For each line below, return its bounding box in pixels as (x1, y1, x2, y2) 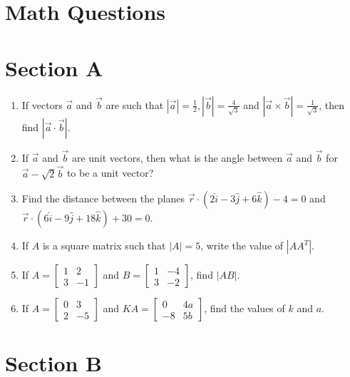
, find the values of (204, 301, 285, 316)
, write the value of (200, 238, 284, 253)
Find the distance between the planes (21, 191, 185, 206)
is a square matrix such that (42, 238, 166, 253)
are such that (105, 97, 164, 112)
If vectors (21, 97, 63, 112)
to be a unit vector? (66, 165, 154, 180)
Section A (5, 53, 103, 82)
